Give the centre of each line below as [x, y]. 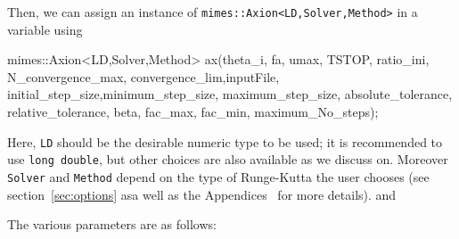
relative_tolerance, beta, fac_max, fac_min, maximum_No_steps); [193, 112]
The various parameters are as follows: [112, 224]
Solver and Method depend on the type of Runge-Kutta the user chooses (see [218, 176]
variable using [45, 29]
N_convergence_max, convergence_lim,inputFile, [143, 76]
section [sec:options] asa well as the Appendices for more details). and [202, 194]
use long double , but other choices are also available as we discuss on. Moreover [228, 159]
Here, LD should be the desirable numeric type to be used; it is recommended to [225, 141]
